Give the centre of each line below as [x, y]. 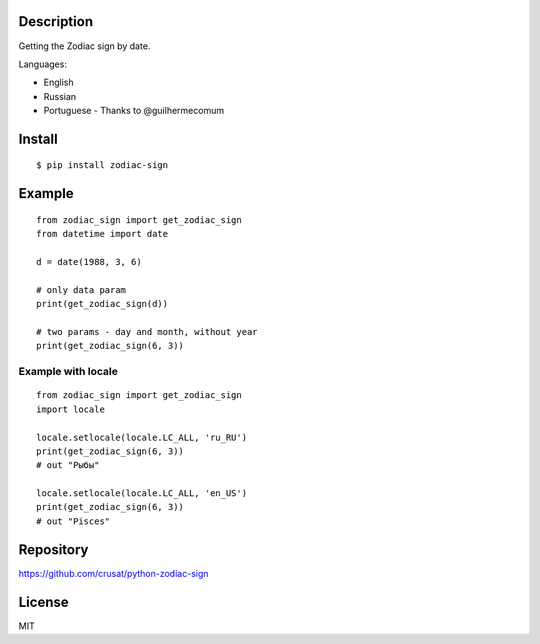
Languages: [42, 64]
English [58, 82]
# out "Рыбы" [68, 465]
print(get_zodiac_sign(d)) [102, 304]
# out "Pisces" [73, 521]
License [43, 601]
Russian [60, 96]
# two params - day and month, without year [147, 332]
